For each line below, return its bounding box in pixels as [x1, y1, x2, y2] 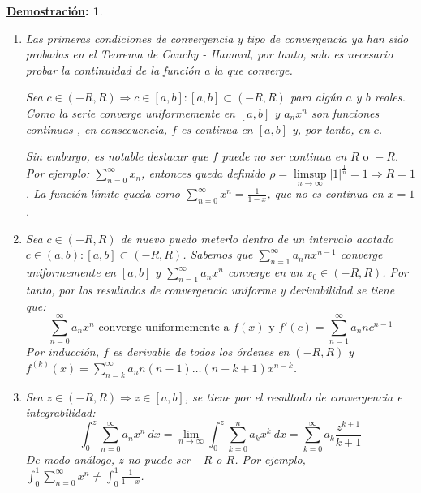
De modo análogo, [25, 450, 115, 467]
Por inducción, [25, 343, 99, 360]
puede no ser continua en [221, 148, 347, 165]
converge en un [228, 264, 303, 281]
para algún [290, 88, 342, 105]
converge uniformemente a [98, 321, 230, 333]
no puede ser [127, 450, 191, 467]
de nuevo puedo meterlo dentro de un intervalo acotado [120, 229, 394, 246]
